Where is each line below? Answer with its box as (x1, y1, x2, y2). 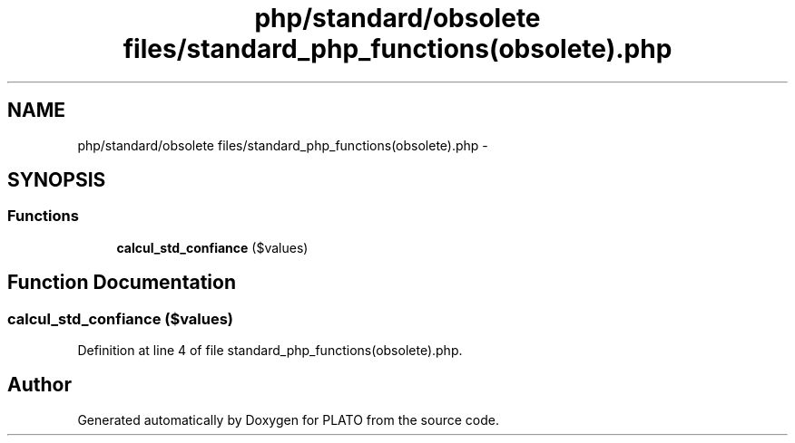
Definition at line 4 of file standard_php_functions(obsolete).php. (77, 342, 463, 359)
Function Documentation (7, 271, 236, 294)
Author (7, 373, 72, 397)
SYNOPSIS (7, 169, 106, 192)
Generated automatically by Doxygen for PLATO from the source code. (77, 411, 499, 428)
